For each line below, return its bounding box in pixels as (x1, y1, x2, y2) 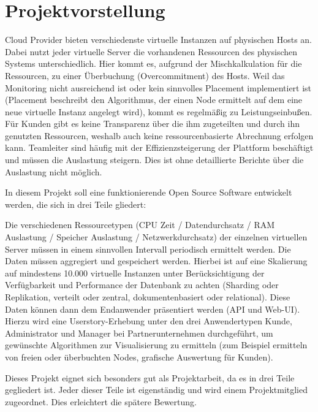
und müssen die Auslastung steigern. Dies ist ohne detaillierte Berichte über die (5, 153, 304, 166)
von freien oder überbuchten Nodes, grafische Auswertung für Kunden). (5, 350, 273, 363)
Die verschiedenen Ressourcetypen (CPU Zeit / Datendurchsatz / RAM (5, 218, 275, 231)
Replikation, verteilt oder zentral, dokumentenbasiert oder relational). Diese (5, 291, 290, 303)
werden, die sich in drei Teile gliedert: (5, 197, 146, 210)
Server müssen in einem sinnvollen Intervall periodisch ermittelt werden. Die (5, 242, 291, 255)
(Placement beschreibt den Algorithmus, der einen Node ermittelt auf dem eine (5, 93, 303, 106)
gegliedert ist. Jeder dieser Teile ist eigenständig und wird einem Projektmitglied (5, 383, 308, 396)
